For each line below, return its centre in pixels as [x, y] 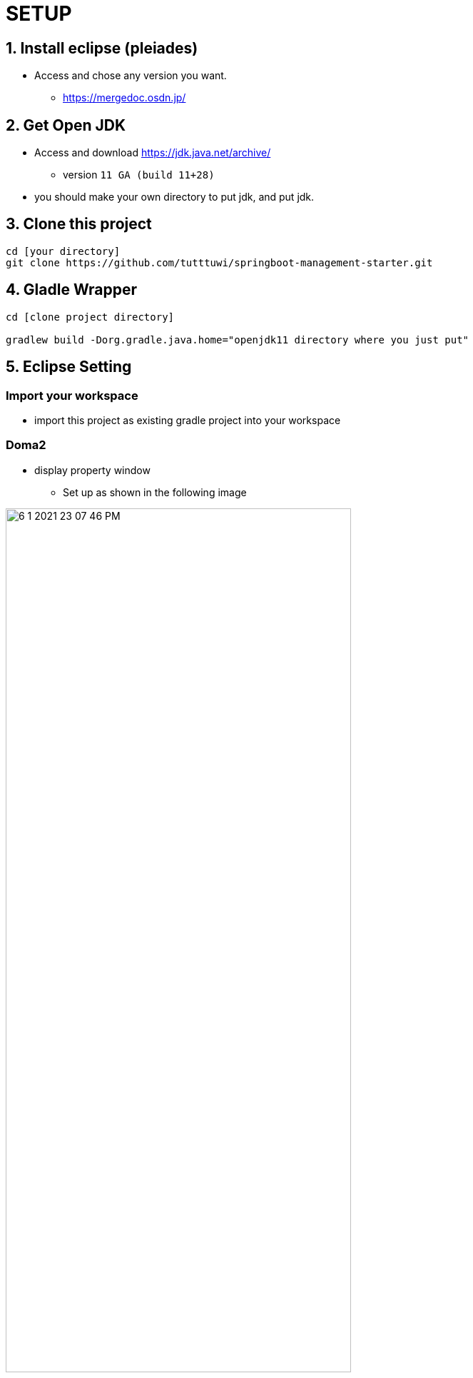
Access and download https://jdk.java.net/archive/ [153, 153]
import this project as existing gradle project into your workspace [188, 420]
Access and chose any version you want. [131, 76]
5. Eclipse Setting [69, 367]
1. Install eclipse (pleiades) [102, 48]
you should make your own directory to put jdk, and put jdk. [174, 197]
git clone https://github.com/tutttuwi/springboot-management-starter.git [219, 262]
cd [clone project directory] [90, 317]
